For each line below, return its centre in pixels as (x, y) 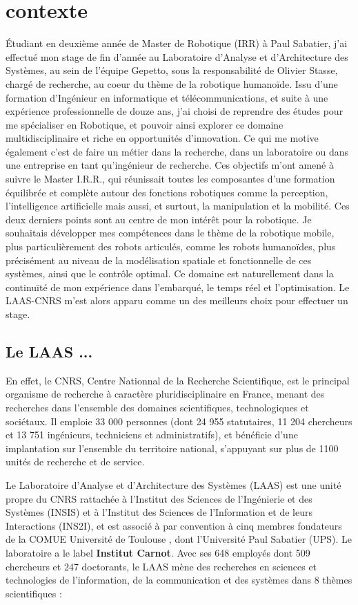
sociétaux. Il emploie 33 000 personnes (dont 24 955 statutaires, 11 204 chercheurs (179, 421)
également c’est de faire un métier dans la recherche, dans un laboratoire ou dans (177, 151)
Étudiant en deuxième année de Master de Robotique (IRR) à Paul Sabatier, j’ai (177, 43)
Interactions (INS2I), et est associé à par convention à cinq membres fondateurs (174, 525)
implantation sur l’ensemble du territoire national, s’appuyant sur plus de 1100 (172, 448)
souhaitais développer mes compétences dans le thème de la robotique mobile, (170, 233)
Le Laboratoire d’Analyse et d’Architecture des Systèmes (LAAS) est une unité (173, 484)
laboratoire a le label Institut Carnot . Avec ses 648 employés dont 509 (158, 552)
